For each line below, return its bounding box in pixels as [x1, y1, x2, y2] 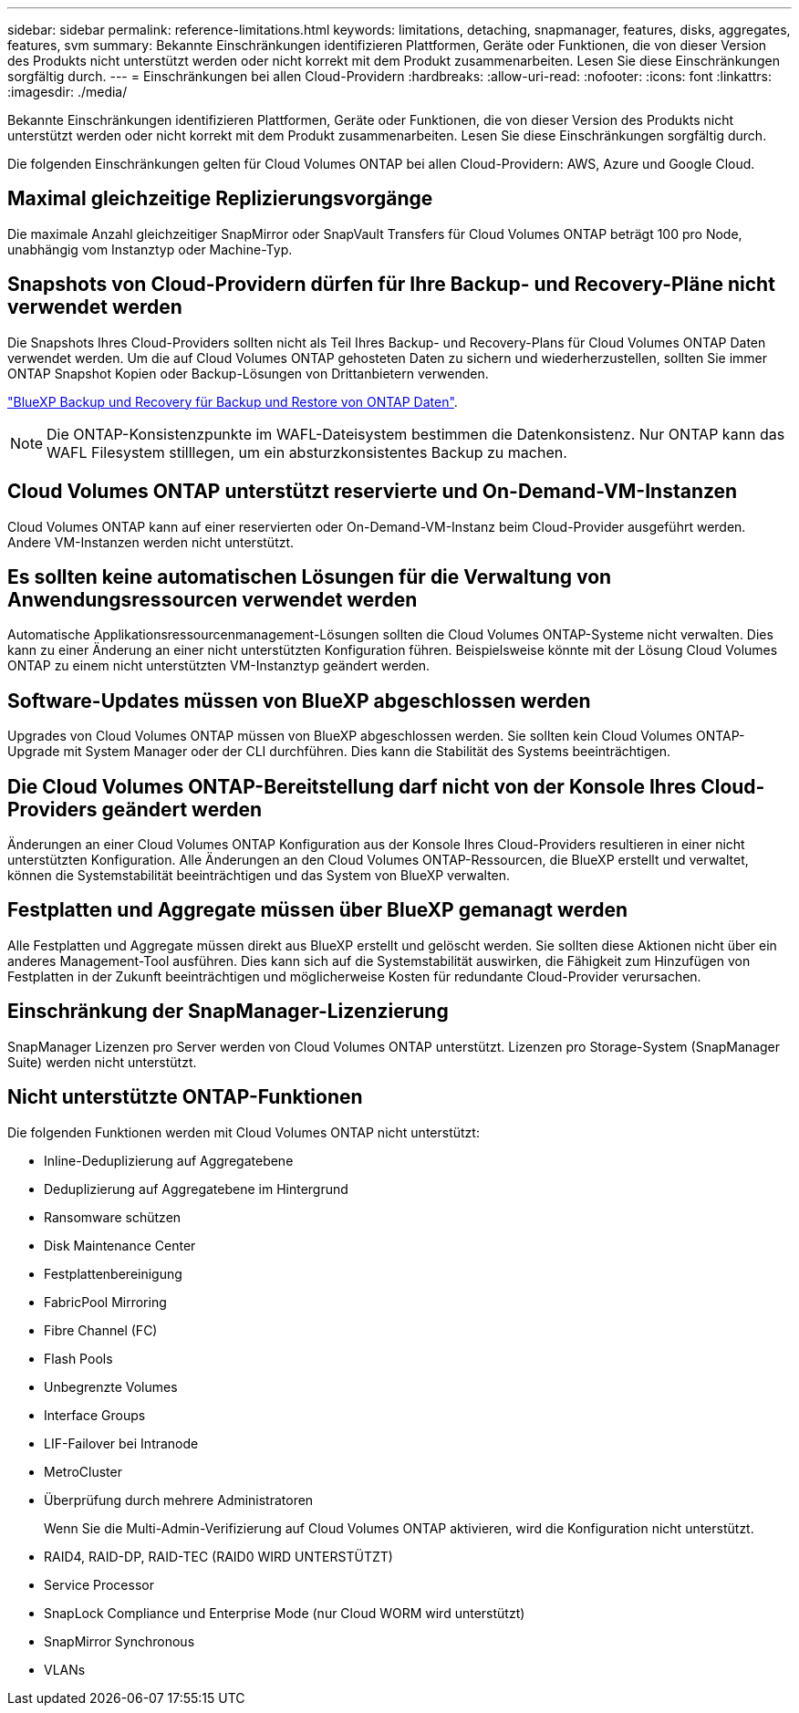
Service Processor [44, 1576, 154, 1593]
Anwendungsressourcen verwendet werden [7, 587, 418, 611]
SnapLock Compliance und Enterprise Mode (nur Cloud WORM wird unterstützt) [44, 1604, 525, 1621]
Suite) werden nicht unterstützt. [7, 1054, 197, 1070]
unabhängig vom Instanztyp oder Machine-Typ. [7, 241, 293, 257]
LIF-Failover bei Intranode [44, 1435, 199, 1451]
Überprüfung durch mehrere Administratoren [44, 1491, 314, 1508]
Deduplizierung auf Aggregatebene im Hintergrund [44, 1180, 348, 1197]
